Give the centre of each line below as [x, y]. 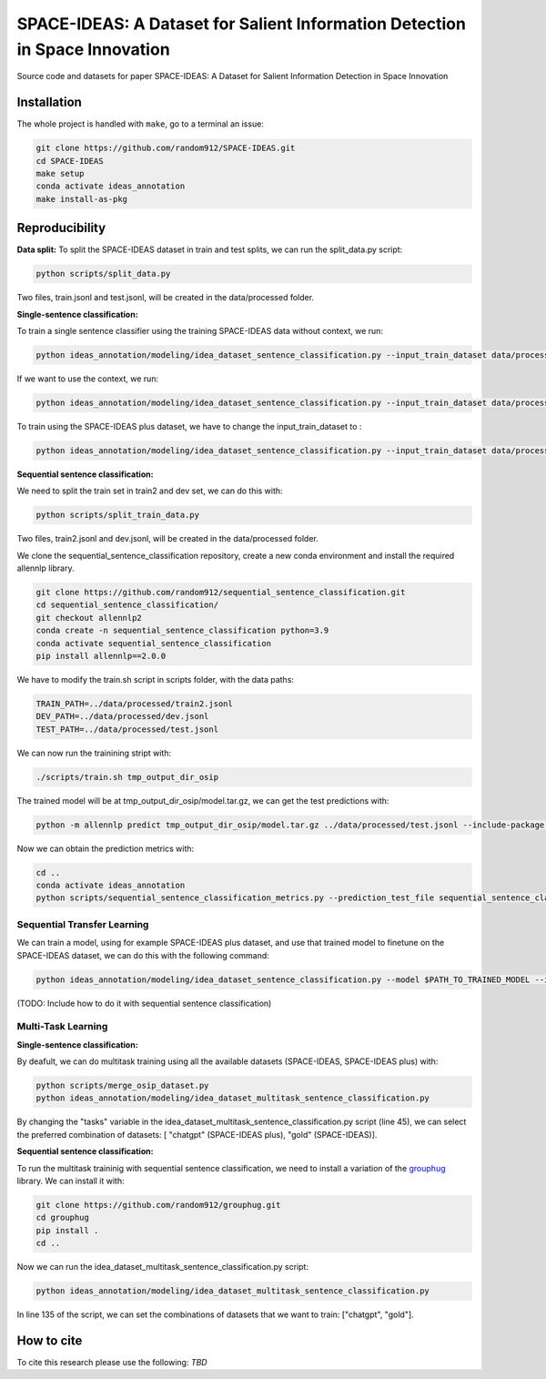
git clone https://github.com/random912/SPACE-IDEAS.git [166, 148]
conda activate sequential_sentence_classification [154, 643]
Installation [49, 102]
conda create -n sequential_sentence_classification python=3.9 [182, 631]
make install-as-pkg [81, 199]
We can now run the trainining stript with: [94, 753]
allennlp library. [45, 568]
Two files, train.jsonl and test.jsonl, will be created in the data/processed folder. [165, 298]
